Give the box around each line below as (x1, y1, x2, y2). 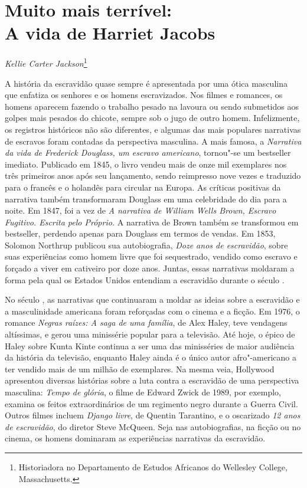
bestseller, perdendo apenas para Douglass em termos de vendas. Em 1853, (5, 227, 276, 240)
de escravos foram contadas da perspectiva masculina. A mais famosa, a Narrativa (5, 135, 302, 147)
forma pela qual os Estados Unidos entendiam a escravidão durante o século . (5, 273, 285, 286)
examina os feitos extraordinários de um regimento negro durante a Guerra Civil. (5, 397, 298, 410)
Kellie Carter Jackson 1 (5, 55, 87, 69)
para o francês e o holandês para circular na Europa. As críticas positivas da (5, 181, 281, 193)
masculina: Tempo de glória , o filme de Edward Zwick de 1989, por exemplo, (5, 386, 281, 398)
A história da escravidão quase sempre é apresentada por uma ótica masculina (5, 77, 288, 89)
